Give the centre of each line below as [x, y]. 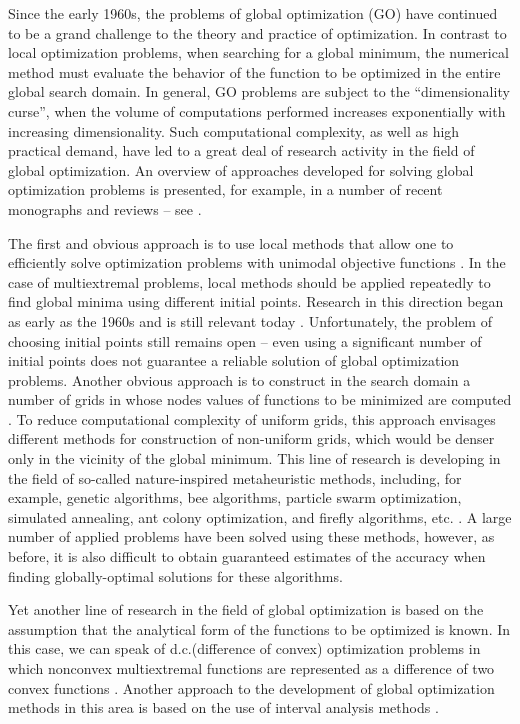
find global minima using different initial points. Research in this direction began [256, 301]
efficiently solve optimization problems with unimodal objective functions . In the [257, 262]
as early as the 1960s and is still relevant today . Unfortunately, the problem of [250, 320]
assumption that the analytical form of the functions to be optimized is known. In [259, 628]
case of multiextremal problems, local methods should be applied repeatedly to [249, 281]
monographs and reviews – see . [105, 208]
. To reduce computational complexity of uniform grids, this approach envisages [252, 418]
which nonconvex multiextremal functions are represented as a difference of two [251, 668]
